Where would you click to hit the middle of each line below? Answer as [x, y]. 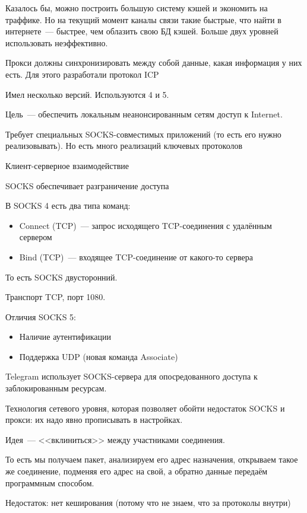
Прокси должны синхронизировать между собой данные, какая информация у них [154, 63]
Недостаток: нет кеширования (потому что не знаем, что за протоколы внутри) [148, 503]
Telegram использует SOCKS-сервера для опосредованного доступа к [132, 376]
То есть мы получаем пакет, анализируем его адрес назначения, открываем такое [152, 459]
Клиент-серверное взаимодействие [67, 165]
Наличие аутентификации [65, 337]
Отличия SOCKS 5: [41, 316]
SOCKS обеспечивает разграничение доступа [87, 185]
